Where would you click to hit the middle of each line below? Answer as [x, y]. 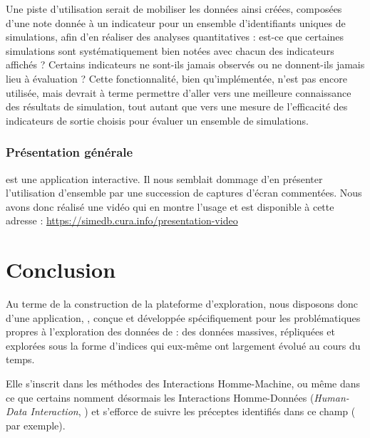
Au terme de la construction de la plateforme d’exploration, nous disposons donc [182, 304]
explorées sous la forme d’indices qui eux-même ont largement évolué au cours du [183, 345]
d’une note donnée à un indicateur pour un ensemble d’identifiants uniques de [176, 22]
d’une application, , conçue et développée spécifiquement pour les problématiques [183, 317]
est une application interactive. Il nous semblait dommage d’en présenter [164, 178]
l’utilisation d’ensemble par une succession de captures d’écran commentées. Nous [184, 193]
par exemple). [36, 425]
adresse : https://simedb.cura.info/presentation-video [122, 220]
